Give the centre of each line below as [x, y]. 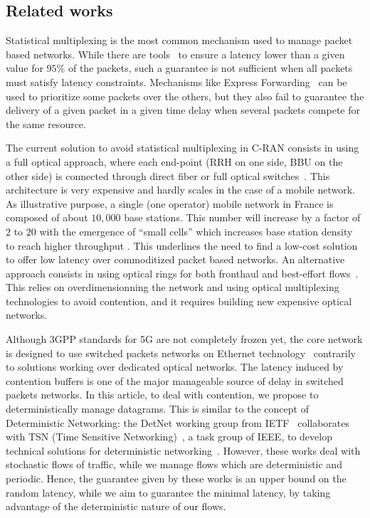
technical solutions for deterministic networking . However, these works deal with [183, 450]
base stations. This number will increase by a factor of [242, 217]
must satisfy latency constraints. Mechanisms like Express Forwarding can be [176, 81]
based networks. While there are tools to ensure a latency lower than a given [175, 54]
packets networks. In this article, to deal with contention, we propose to [162, 395]
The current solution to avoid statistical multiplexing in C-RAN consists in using [183, 148]
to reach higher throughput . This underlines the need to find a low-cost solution [182, 245]
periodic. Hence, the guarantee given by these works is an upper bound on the [176, 479]
